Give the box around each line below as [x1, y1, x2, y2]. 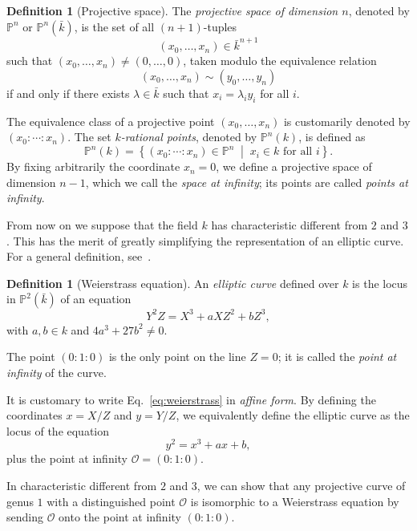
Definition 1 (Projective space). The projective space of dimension [6, 2, 338, 18]
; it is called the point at [277, 348, 397, 365]
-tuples [203, 18, 237, 34]
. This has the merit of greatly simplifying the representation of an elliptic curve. [6, 232, 404, 249]
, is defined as [298, 128, 366, 145]
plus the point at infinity [6, 450, 128, 467]
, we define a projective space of [216, 158, 372, 175]
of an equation [60, 290, 132, 307]
